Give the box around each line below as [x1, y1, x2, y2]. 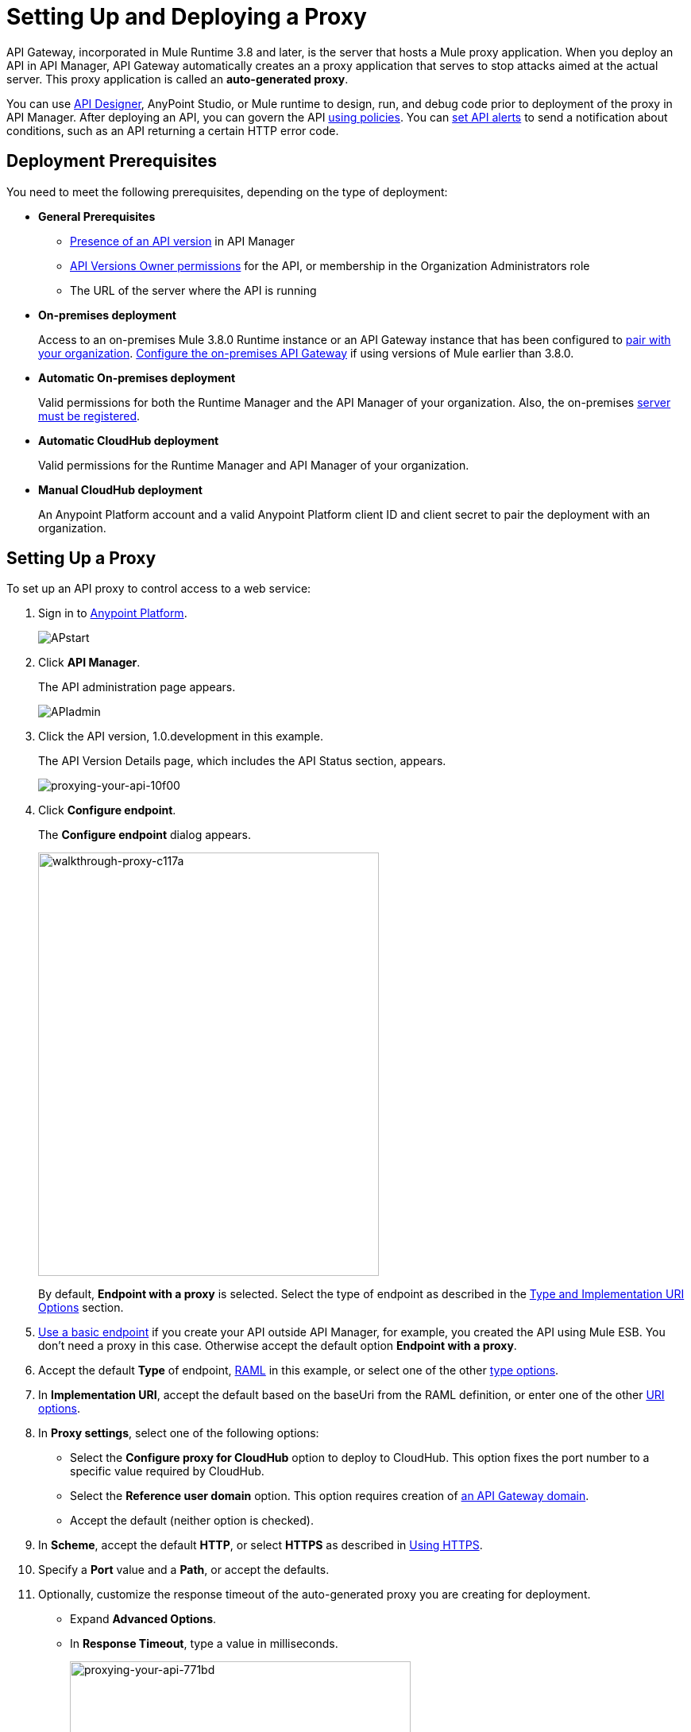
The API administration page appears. [38, 680, 236, 694]
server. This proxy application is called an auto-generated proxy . [6, 72, 349, 86]
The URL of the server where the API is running [70, 283, 317, 297]
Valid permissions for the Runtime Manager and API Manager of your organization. [38, 458, 469, 472]
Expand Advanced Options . [70, 1612, 217, 1626]
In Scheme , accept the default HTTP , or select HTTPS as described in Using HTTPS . [38, 1538, 483, 1552]
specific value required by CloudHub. [70, 1464, 264, 1479]
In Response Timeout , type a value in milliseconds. [70, 1637, 338, 1651]
